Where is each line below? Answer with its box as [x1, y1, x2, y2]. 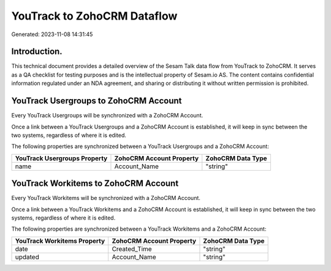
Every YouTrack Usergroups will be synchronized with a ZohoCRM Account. [11, 112, 204, 119]
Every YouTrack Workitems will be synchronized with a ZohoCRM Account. [11, 195, 200, 202]
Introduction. [11, 46, 63, 57]
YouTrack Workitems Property [15, 236, 105, 245]
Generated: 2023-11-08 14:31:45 [11, 31, 93, 38]
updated [15, 253, 39, 261]
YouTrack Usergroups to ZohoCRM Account [11, 95, 182, 106]
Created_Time [112, 245, 153, 253]
